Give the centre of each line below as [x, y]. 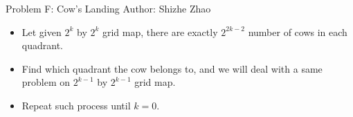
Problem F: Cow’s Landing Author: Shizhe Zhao [108, 8]
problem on [46, 82]
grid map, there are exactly [160, 31]
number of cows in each [298, 31]
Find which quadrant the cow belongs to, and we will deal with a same [172, 68]
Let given [42, 31]
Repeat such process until [76, 105]
